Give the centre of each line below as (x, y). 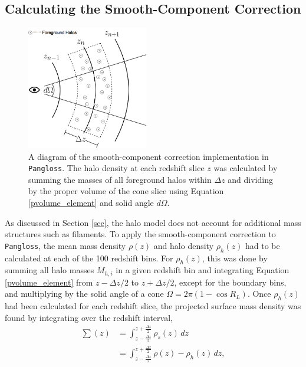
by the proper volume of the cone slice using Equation (126, 191)
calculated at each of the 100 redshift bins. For (89, 258)
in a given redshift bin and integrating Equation (203, 270)
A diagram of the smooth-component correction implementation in (149, 156)
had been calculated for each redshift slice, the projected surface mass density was (153, 306)
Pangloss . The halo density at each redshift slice (116, 168)
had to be (263, 245)
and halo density (184, 245)
